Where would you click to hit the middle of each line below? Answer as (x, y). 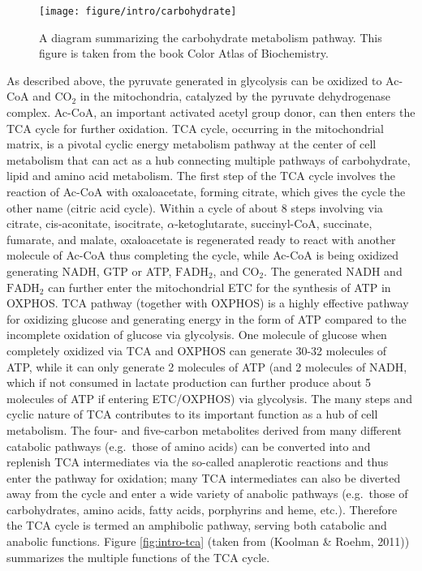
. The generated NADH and (333, 270)
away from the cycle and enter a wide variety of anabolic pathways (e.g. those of (207, 494)
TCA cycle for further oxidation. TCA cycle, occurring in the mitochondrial (195, 128)
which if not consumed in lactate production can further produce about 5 (189, 382)
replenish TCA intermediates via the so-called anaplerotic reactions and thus (198, 462)
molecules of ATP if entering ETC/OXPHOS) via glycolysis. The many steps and (209, 398)
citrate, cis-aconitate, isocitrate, (85, 223)
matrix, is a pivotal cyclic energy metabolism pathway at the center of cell (192, 144)
